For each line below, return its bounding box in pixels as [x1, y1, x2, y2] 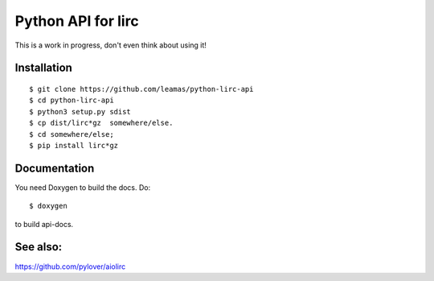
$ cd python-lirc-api [29, 96, 114, 105]
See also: [14, 240, 63, 254]
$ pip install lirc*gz [29, 141, 119, 150]
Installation [14, 61, 72, 75]
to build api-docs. [14, 219, 74, 229]
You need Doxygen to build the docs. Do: [14, 182, 151, 192]
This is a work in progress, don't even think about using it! [14, 40, 207, 50]
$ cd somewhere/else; [29, 130, 114, 138]
